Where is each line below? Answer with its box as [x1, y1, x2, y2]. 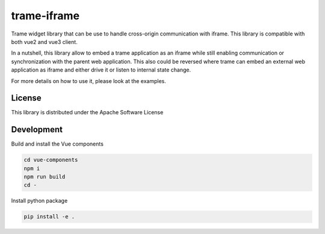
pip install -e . [23, 214, 75, 220]
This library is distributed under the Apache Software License [11, 109, 164, 116]
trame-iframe [11, 9, 80, 22]
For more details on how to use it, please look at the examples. [11, 77, 167, 84]
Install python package [11, 197, 68, 205]
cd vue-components [23, 156, 78, 164]
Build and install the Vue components [11, 140, 104, 147]
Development [11, 125, 63, 135]
